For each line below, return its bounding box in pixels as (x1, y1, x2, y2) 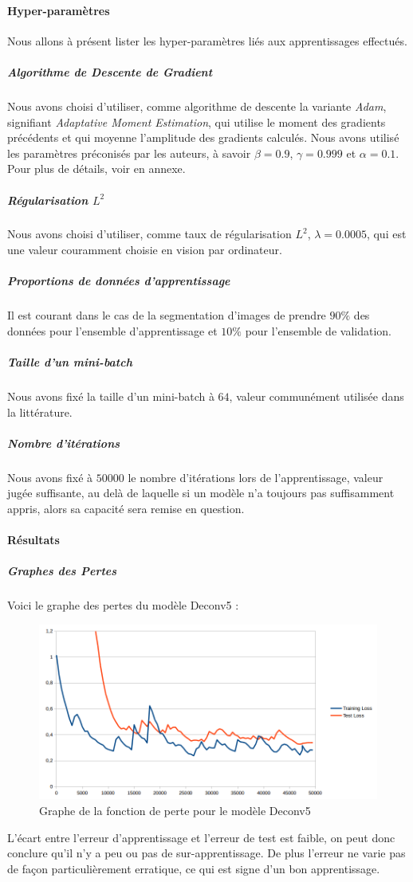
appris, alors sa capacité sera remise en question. (7, 500, 245, 516)
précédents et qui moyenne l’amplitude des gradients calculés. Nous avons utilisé (7, 129, 399, 146)
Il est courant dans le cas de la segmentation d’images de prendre (7, 307, 326, 323)
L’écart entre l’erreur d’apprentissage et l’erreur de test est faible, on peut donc (7, 829, 395, 845)
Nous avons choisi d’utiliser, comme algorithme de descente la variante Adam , (7, 97, 387, 114)
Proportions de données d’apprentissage (7, 272, 230, 289)
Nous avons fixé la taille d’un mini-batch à (7, 387, 214, 404)
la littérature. (7, 403, 73, 420)
